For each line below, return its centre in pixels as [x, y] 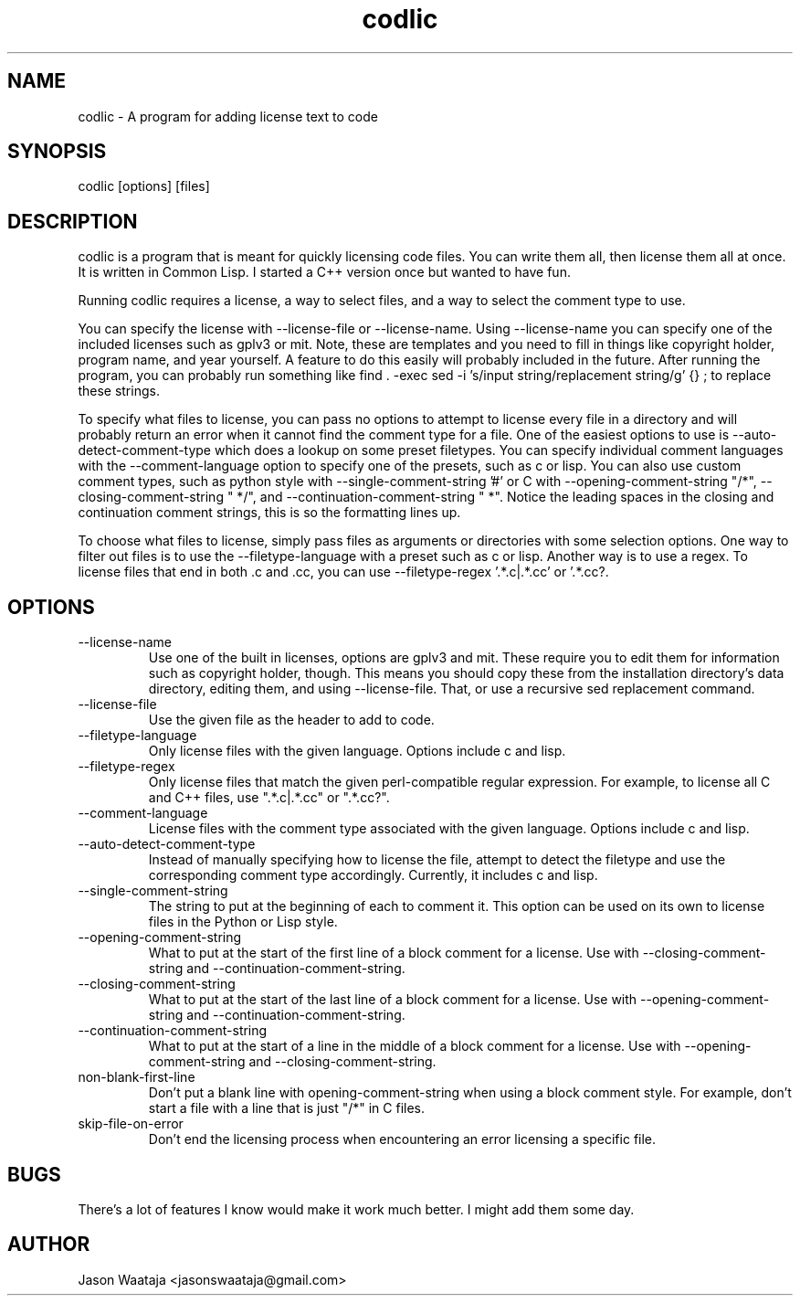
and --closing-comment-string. [342, 1062]
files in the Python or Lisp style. [243, 922]
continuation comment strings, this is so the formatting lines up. [269, 513]
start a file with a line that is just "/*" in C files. [287, 1108]
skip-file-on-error [131, 1124]
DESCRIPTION [73, 221]
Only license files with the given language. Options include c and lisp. [357, 751]
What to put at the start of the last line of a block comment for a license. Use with [393, 1000]
